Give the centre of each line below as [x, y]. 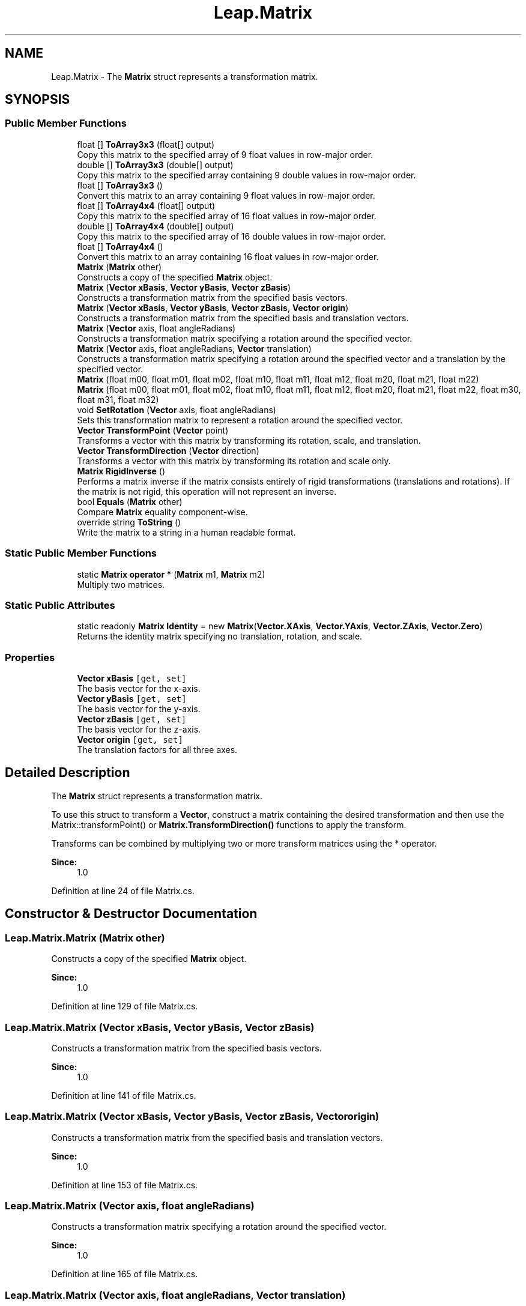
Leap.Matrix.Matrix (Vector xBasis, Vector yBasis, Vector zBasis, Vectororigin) [192, 1117]
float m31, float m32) [118, 399]
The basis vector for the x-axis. [139, 689]
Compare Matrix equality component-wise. [162, 512]
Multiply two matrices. [121, 584]
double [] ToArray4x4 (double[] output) [156, 226]
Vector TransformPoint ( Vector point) [153, 430]
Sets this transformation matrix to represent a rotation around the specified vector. [240, 420]
